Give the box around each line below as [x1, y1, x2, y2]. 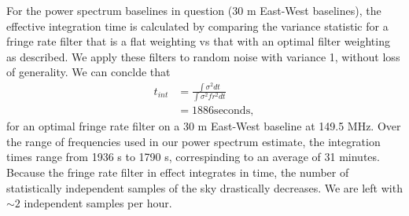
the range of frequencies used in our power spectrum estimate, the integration [6, 133, 381, 149]
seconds [214, 105, 251, 117]
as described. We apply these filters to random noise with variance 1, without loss [6, 48, 400, 64]
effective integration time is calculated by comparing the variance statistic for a [6, 17, 389, 34]
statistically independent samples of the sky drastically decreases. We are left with [6, 179, 403, 196]
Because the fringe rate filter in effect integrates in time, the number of [6, 163, 349, 180]
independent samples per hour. [24, 195, 172, 211]
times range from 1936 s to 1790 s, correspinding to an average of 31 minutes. [6, 148, 380, 165]
